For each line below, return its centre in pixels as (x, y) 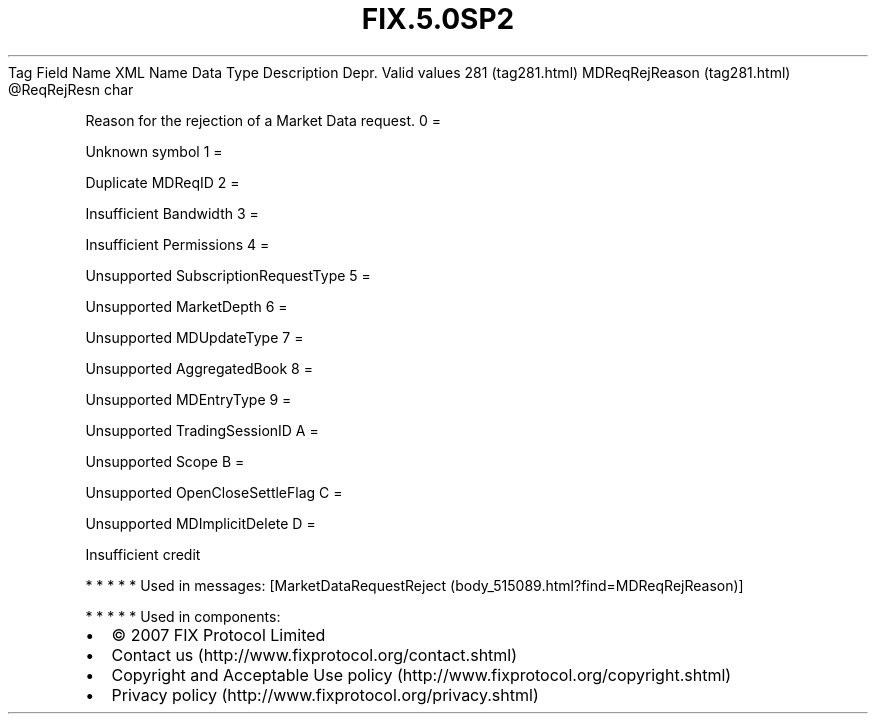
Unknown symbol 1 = (154, 151)
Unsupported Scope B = (165, 461)
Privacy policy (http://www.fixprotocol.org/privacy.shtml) (325, 694)
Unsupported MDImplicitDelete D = (200, 523)
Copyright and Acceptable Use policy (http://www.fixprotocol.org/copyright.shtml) (421, 674)
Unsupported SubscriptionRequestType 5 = (228, 275)
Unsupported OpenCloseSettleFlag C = (214, 492)
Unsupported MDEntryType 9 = (188, 399)
